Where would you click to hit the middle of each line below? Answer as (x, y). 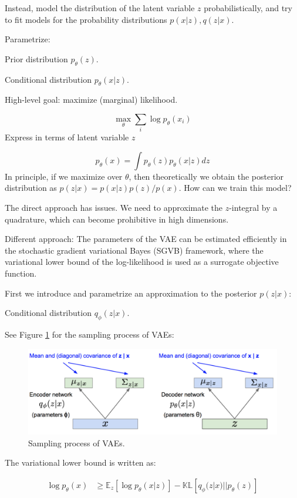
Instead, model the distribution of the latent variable (100, 8)
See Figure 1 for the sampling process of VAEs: (90, 334)
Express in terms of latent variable (67, 137)
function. (21, 273)
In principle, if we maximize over (64, 176)
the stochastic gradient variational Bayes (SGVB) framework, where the (134, 250)
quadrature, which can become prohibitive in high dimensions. (117, 219)
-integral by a (253, 208)
